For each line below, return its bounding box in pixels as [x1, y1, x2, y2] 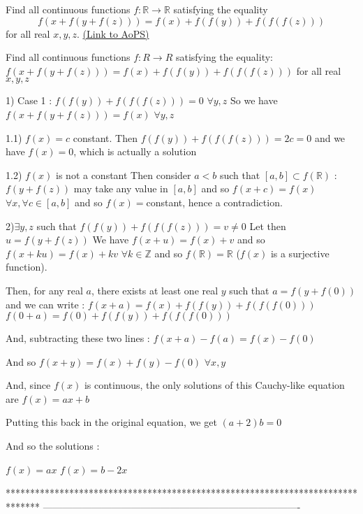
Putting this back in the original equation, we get [6, 415, 217, 429]
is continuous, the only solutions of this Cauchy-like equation [84, 378, 345, 392]
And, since [6, 378, 51, 392]
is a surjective [270, 245, 329, 260]
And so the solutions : [6, 438, 100, 453]
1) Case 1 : [6, 93, 52, 108]
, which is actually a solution [73, 144, 197, 159]
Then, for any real [6, 283, 83, 297]
